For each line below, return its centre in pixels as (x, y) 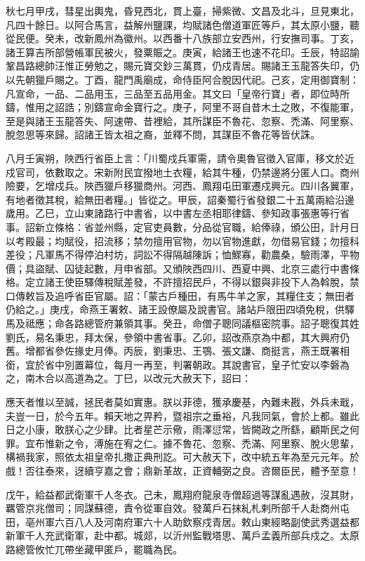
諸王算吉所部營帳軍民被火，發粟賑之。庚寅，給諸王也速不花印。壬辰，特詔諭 (182, 52)
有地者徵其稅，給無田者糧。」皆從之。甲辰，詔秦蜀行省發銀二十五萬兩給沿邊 (180, 199)
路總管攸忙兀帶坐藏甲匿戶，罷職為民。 (94, 549)
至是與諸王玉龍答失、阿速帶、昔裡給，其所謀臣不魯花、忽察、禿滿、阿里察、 (182, 120)
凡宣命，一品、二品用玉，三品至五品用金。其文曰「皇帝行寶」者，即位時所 (178, 93)
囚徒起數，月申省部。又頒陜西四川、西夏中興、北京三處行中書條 (212, 268)
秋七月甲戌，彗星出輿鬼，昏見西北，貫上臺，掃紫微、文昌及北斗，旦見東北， (182, 11)
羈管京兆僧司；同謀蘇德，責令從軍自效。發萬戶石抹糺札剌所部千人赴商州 (173, 508)
